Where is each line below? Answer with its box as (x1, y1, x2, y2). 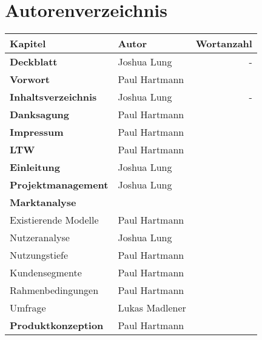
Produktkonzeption (10, 318, 104, 333)
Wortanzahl (195, 36, 252, 51)
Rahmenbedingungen (10, 283, 99, 298)
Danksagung (10, 107, 70, 122)
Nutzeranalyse (10, 230, 70, 245)
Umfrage (10, 301, 46, 315)
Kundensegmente (10, 265, 82, 280)
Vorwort (10, 72, 50, 87)
